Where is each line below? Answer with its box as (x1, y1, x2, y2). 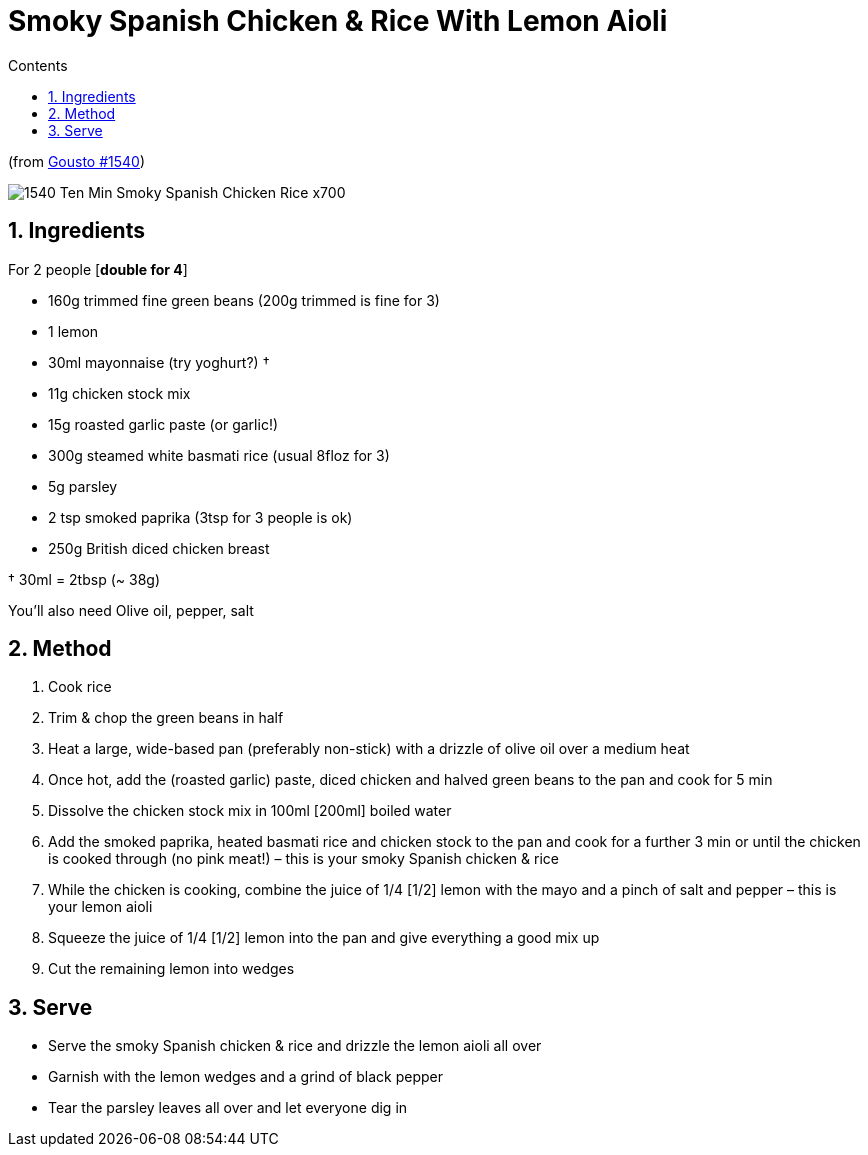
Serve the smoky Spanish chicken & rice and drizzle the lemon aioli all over (48, 1037, 542, 1055)
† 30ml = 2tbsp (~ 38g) (8, 570, 160, 588)
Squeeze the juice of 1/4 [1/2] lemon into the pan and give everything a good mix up (48, 929, 600, 947)
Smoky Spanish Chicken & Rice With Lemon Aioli (8, 4, 668, 38)
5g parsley (48, 477, 118, 495)
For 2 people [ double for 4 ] (8, 260, 188, 278)
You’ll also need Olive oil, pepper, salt (8, 601, 254, 619)
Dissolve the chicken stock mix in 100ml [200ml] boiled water (48, 802, 452, 820)
